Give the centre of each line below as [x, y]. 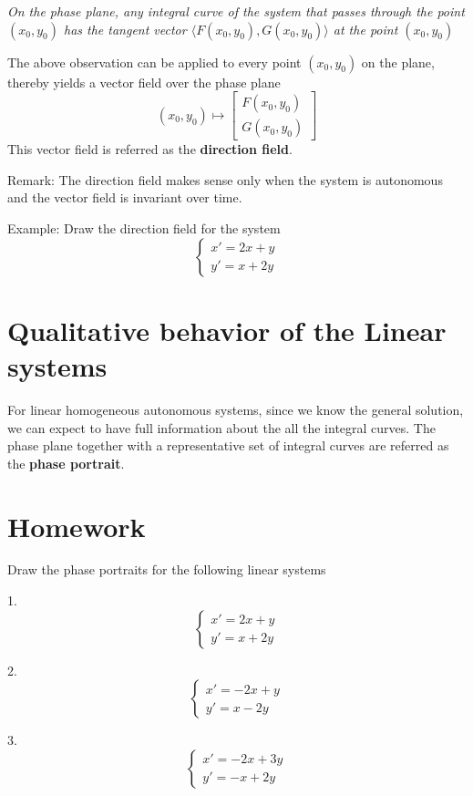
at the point [365, 29]
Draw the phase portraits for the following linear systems [167, 569]
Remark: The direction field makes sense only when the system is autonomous [225, 179]
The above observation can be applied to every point [154, 62]
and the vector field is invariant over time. [125, 197]
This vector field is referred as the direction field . [150, 149]
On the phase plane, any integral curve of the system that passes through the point [236, 11]
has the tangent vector [125, 29]
